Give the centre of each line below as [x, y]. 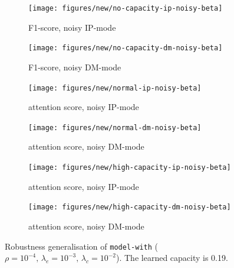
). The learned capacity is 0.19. [172, 258]
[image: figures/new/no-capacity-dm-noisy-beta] [126, 48]
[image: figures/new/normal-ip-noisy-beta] [115, 88]
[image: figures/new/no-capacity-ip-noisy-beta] [126, 8]
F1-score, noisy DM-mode [75, 67]
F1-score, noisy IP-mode [72, 27]
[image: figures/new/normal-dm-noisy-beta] [115, 127]
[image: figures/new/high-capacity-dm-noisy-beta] [130, 207]
